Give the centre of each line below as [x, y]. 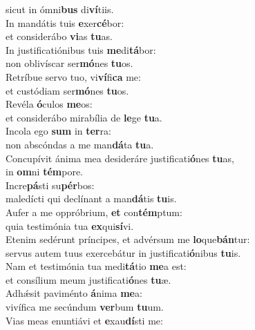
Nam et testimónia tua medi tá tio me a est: [96, 266]
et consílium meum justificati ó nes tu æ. [88, 279]
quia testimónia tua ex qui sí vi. [70, 225]
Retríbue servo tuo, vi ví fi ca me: [73, 76]
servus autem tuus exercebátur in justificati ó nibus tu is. [123, 252]
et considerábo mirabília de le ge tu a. [84, 117]
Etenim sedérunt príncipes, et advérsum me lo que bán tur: [128, 239]
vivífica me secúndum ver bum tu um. [85, 307]
